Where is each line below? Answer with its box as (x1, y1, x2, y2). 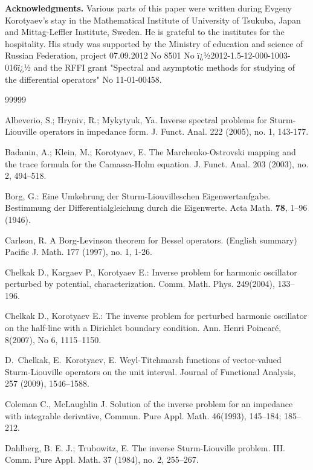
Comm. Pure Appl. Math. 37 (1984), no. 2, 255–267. (5, 453, 199, 466)
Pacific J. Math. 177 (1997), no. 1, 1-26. (5, 245, 152, 258)
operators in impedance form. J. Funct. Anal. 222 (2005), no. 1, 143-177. (39, 125, 309, 138)
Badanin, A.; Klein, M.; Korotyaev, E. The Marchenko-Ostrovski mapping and (5, 145, 296, 158)
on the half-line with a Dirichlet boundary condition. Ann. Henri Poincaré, (5, 321, 282, 334)
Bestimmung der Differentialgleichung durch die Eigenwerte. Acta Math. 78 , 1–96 (5, 201, 308, 214)
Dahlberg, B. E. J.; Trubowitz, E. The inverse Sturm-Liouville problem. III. (5, 441, 285, 454)
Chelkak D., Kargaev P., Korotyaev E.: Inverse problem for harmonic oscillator (5, 265, 297, 278)
